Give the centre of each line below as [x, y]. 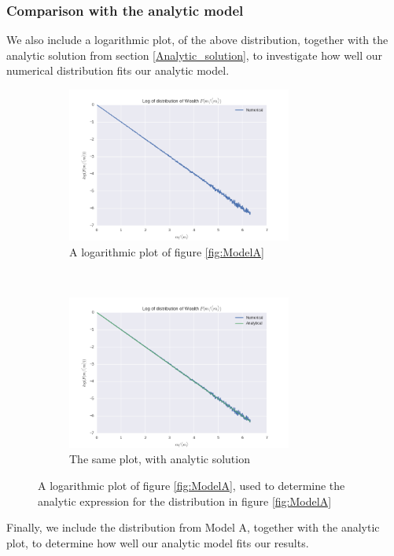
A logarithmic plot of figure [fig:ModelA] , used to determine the [191, 485]
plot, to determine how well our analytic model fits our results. [158, 542]
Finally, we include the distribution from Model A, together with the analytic [193, 527]
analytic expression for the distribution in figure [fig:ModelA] [185, 501]
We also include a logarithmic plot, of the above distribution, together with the [197, 40]
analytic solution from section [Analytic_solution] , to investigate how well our [194, 55]
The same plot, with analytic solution [160, 459]
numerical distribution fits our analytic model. [118, 70]
